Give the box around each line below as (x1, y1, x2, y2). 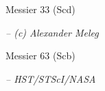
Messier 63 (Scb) (5, 48, 75, 63)
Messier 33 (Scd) (5, 2, 75, 16)
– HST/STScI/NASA (5, 71, 96, 85)
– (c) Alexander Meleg (5, 25, 99, 39)
